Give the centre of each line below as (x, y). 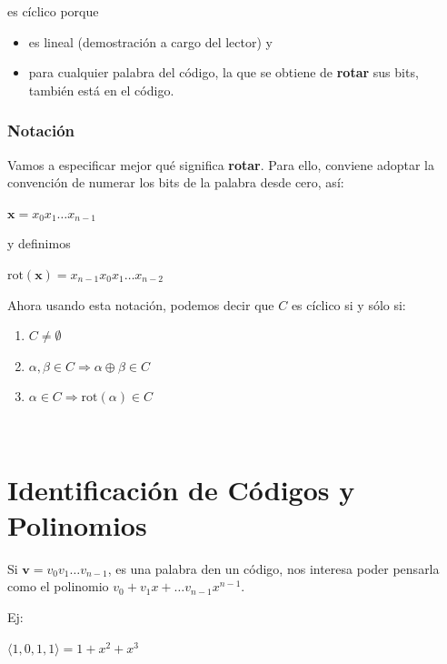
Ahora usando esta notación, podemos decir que (141, 304)
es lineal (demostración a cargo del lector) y (150, 41)
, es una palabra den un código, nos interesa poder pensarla (273, 568)
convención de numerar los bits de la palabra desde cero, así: (176, 182)
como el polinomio (58, 586)
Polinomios (77, 524)
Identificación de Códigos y (181, 489)
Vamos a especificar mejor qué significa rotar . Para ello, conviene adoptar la (221, 164)
